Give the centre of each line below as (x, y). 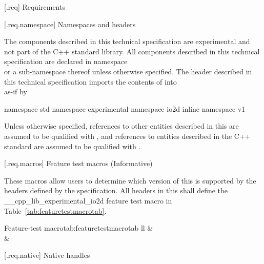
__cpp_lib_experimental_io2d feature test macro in (88, 200)
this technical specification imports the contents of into (90, 81)
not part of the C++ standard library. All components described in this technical (132, 51)
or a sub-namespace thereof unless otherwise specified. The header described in (128, 71)
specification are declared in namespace (66, 61)
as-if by (16, 92)
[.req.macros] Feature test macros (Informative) (78, 163)
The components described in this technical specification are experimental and (127, 41)
